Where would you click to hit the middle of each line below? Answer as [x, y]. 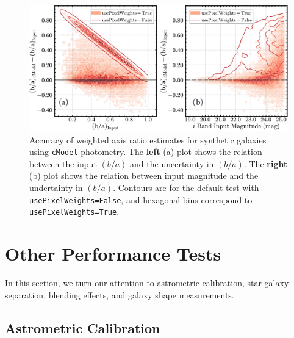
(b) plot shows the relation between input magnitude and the [144, 175]
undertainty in [56, 188]
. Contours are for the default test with [186, 188]
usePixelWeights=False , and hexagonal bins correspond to [141, 199]
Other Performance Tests [113, 253]
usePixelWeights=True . [74, 211]
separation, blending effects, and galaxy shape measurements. [120, 294]
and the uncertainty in [172, 163]
